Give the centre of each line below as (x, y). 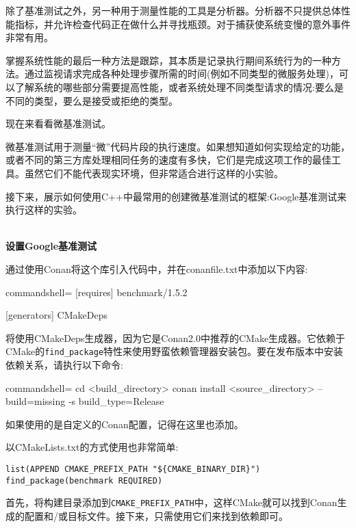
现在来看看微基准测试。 (58, 123)
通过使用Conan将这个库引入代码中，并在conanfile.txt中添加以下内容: (157, 268)
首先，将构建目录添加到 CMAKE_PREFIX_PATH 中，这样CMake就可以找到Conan (171, 502)
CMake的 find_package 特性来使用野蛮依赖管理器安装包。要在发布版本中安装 (175, 351)
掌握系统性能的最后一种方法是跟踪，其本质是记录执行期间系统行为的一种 (168, 60)
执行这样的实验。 (44, 210)
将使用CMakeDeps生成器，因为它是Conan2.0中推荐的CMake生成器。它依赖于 (176, 338)
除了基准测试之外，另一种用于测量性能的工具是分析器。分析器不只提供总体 (173, 10)
